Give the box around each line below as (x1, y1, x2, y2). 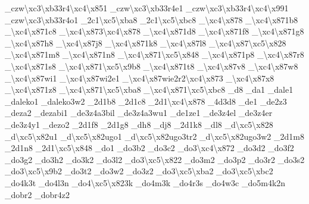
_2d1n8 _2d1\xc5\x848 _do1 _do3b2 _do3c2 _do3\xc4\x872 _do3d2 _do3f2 (5, 142, 294, 154)
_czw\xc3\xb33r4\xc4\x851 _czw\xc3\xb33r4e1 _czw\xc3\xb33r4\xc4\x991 (5, 2, 289, 14)
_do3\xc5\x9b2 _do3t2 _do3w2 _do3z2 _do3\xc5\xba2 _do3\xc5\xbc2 (5, 165, 273, 177)
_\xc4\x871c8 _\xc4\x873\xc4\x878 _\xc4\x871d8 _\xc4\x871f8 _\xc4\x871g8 (5, 25, 304, 37)
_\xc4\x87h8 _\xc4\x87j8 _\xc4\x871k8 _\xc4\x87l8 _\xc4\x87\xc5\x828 (5, 36, 286, 49)
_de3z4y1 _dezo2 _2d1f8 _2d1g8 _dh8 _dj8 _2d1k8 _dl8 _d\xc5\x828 (5, 118, 273, 130)
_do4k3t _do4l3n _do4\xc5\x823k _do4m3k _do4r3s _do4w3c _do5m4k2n (5, 176, 286, 189)
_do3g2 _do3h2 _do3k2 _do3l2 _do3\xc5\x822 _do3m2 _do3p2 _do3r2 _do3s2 (5, 153, 305, 165)
